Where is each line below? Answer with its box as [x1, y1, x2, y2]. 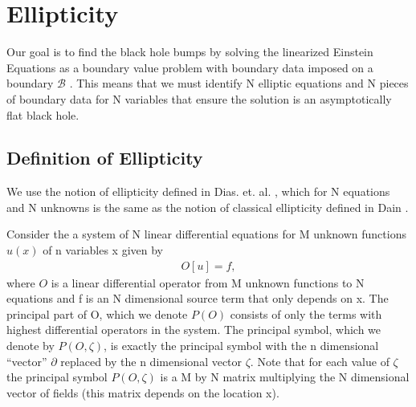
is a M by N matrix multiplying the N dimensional [160, 368, 410, 385]
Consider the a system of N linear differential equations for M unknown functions [6, 226, 406, 242]
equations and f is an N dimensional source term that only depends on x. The [6, 290, 389, 307]
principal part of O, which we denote [6, 305, 188, 322]
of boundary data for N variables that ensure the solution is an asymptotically [6, 90, 392, 107]
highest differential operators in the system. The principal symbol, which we [6, 321, 381, 338]
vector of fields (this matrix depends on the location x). [6, 384, 279, 401]
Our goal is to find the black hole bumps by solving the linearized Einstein [6, 43, 373, 60]
